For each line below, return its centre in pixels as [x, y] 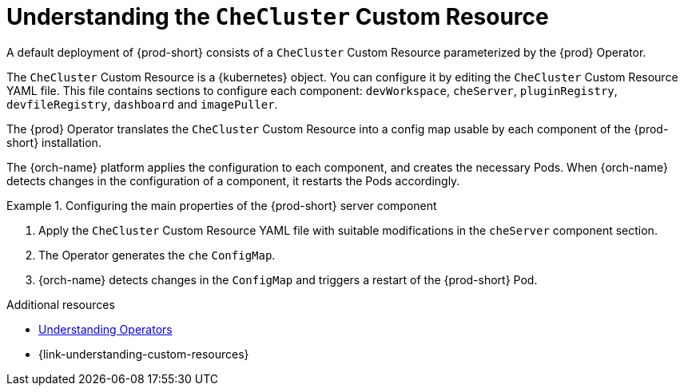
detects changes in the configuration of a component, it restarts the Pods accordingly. [233, 180]
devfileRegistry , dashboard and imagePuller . [142, 104]
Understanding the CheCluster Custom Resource [278, 17]
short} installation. [54, 142]
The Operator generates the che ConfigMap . [157, 255]
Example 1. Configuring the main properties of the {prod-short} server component [222, 205]
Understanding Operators [105, 329]
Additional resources [61, 304]
